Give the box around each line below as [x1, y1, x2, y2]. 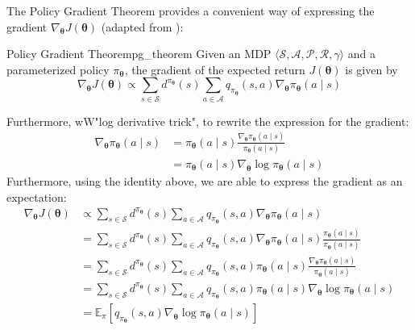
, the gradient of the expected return [124, 61, 305, 77]
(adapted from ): [101, 18, 184, 35]
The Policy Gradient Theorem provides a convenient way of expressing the [6, 2, 375, 19]
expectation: [6, 188, 67, 205]
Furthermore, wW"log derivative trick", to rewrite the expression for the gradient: [6, 112, 409, 129]
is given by [345, 61, 398, 77]
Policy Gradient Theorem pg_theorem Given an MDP [6, 45, 272, 62]
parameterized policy [6, 61, 110, 77]
